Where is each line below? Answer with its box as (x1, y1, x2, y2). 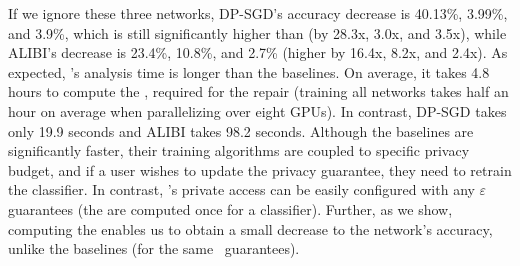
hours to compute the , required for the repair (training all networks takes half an (8, 81, 509, 102)
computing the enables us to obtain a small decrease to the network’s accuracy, (8, 218, 493, 239)
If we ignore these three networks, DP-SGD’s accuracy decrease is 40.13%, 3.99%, (8, 3, 508, 23)
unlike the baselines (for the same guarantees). (8, 238, 300, 259)
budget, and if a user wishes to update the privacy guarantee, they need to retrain (8, 159, 512, 180)
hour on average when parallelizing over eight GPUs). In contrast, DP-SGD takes (8, 100, 507, 121)
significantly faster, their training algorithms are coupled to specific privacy (8, 140, 470, 161)
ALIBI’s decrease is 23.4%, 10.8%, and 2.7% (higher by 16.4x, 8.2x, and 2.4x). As (8, 42, 508, 63)
